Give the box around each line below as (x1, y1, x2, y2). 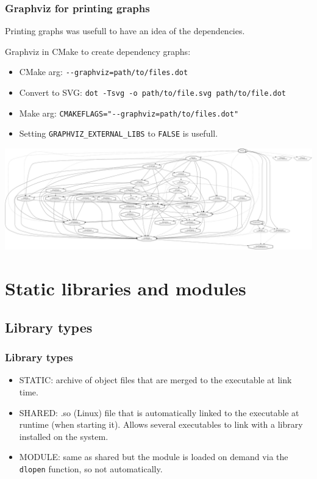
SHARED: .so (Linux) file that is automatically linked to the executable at (19, 406, 299, 419)
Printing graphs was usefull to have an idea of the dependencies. (5, 24, 245, 37)
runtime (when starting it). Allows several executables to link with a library (19, 418, 303, 431)
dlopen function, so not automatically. (19, 462, 163, 475)
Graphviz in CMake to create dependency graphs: (5, 45, 191, 57)
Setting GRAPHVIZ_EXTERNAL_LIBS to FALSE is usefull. (19, 127, 218, 140)
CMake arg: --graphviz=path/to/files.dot (19, 65, 188, 78)
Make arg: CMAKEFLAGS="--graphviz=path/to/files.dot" (19, 106, 239, 119)
